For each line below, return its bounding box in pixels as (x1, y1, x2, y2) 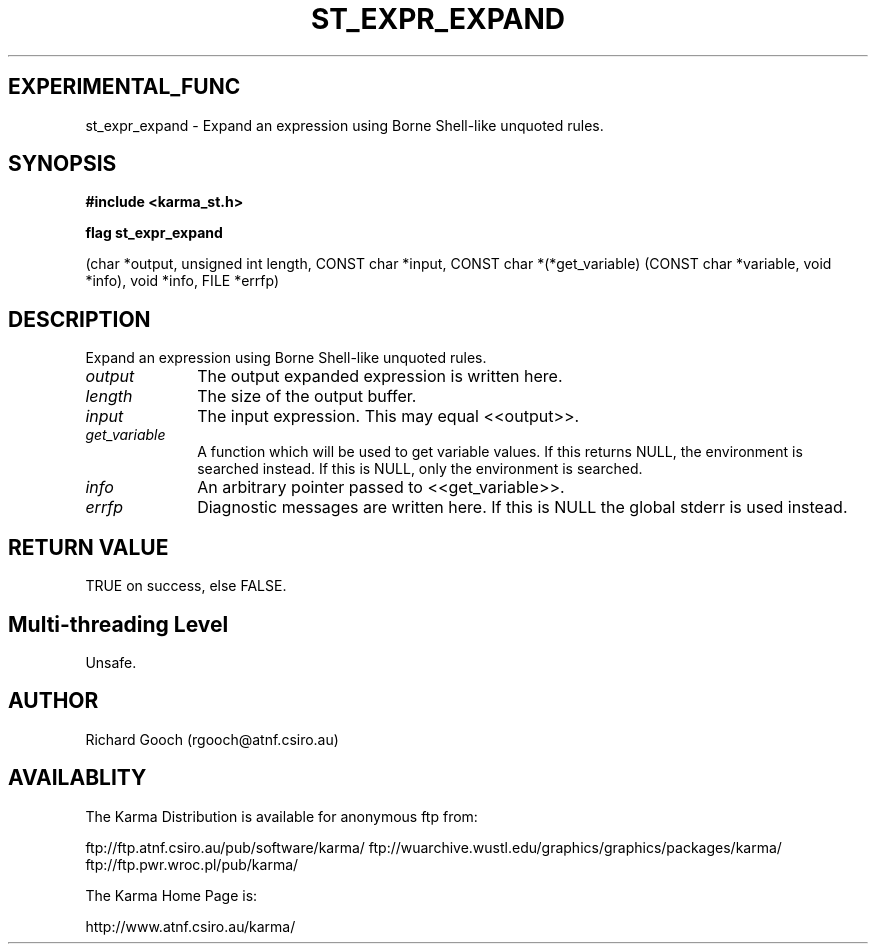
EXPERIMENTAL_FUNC (8, 74, 241, 100)
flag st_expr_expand (85, 224, 223, 242)
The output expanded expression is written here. (197, 366, 563, 387)
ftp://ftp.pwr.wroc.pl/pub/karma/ (85, 855, 299, 873)
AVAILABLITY (8, 765, 147, 791)
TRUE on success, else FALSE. (85, 577, 287, 595)
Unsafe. (85, 653, 137, 671)
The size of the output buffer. (197, 386, 417, 407)
